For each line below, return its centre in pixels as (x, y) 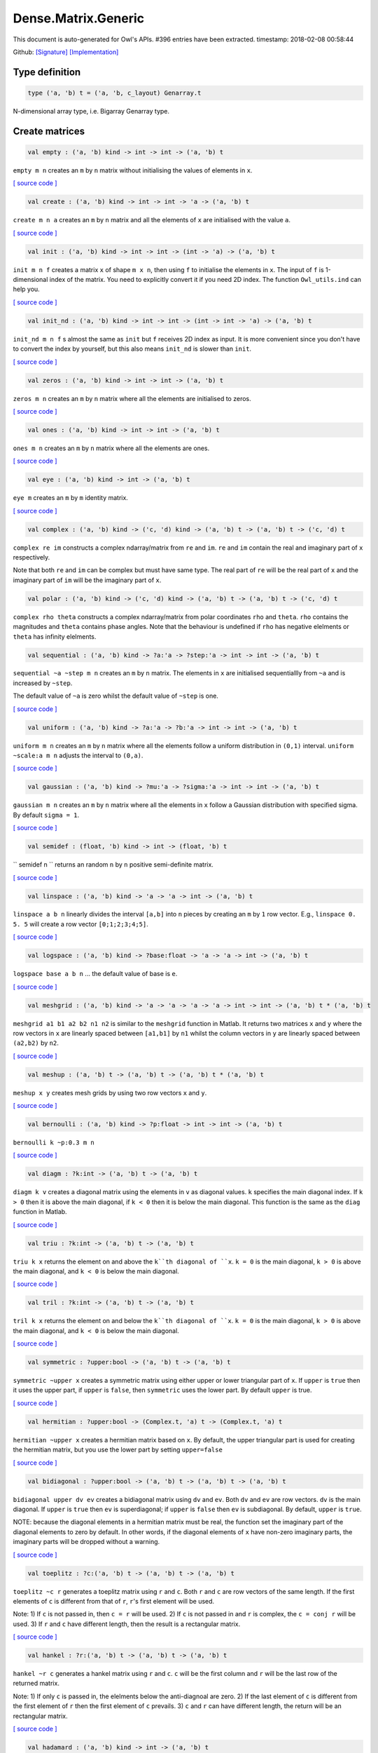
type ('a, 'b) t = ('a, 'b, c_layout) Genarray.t (114, 93)
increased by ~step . (43, 683)
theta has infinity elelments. (55, 636)
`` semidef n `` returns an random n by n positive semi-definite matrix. (113, 865)
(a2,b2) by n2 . (36, 1043)
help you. (26, 289)
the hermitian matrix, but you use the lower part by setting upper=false (118, 1450)
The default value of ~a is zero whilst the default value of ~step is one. (115, 696)
